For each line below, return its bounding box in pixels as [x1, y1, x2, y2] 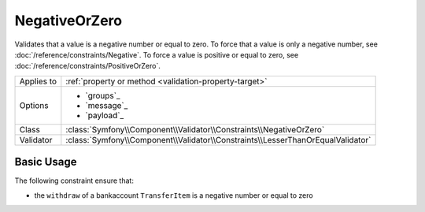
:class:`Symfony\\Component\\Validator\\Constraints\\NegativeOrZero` [65, 124, 325, 135]
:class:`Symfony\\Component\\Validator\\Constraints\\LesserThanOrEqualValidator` [65, 134, 371, 145]
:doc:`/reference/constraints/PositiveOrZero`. [14, 61, 161, 71]
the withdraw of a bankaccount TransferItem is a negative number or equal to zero [34, 190, 314, 200]
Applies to [19, 76, 57, 87]
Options [19, 99, 49, 110]
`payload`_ [85, 110, 124, 121]
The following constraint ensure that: [14, 176, 134, 185]
